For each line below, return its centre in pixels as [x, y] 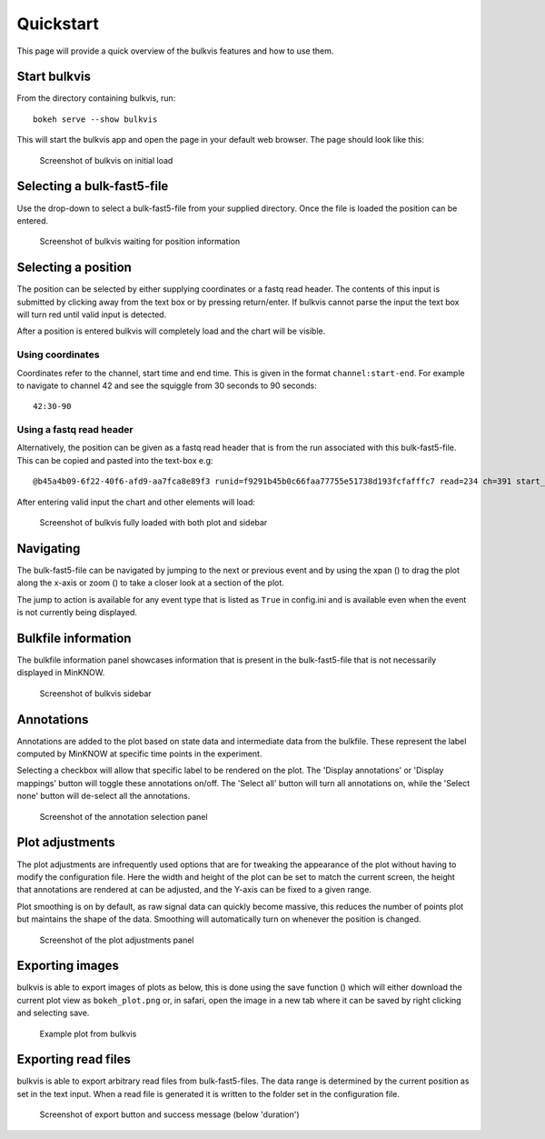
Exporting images [68, 966]
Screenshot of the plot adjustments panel [117, 940]
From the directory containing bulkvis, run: [96, 98]
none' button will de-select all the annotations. [104, 796]
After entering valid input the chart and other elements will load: [136, 502]
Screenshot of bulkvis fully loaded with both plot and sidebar [154, 523]
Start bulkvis [54, 77]
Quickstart [58, 24]
